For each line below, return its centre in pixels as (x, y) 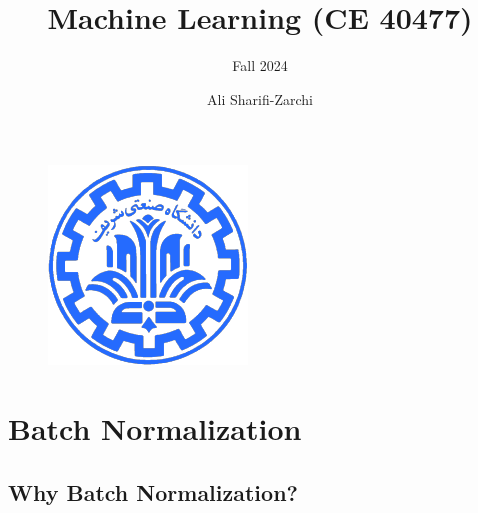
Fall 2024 (260, 65)
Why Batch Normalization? (153, 491)
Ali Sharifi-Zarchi (260, 98)
